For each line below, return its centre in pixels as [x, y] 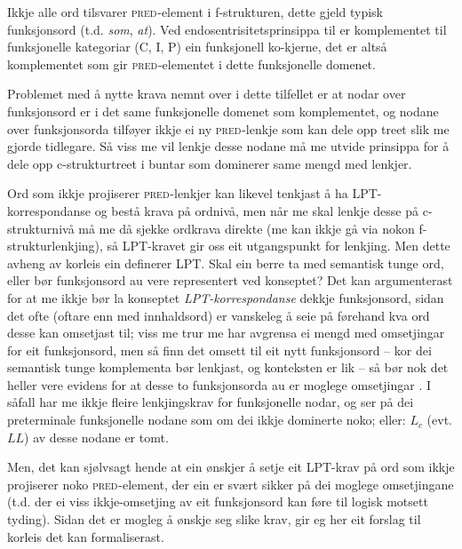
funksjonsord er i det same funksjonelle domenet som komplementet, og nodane [223, 111]
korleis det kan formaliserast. [86, 536]
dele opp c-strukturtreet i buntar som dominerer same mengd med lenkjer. [210, 163]
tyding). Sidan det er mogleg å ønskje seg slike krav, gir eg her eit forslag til [214, 519]
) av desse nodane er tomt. [96, 437]
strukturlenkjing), [55, 246]
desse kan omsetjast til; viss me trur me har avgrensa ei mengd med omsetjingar [226, 333]
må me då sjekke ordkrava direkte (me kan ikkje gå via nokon [247, 228]
